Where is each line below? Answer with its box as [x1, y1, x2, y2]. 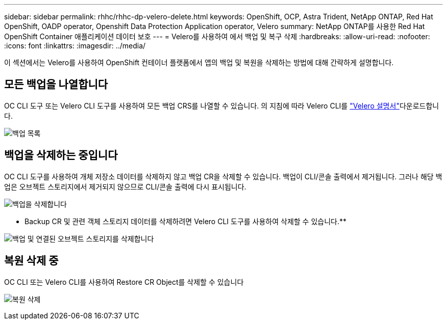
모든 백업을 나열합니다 [4, 78, 108, 91]
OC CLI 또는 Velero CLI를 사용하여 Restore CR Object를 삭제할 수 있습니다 [4, 277, 244, 286]
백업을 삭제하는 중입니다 [4, 149, 118, 162]
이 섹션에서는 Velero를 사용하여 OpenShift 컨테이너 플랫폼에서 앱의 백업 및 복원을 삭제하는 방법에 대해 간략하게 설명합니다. [4, 58, 394, 67]
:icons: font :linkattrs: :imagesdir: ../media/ [4, 41, 146, 50]
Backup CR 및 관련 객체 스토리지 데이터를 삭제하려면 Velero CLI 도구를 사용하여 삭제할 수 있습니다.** [24, 217, 347, 226]
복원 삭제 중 [4, 254, 59, 267]
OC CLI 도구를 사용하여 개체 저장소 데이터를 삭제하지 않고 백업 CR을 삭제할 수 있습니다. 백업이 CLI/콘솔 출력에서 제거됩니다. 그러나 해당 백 [4, 172, 442, 181]
